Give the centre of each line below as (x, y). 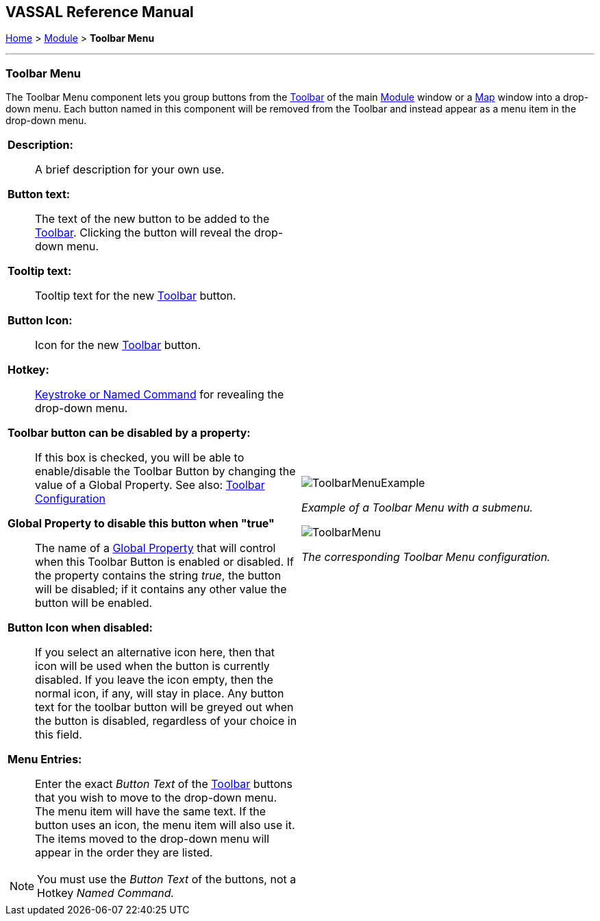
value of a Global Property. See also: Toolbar (150, 485)
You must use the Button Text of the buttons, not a (167, 880)
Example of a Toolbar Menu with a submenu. (417, 508)
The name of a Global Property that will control (155, 548)
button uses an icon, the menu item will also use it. (165, 825)
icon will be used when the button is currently (152, 666)
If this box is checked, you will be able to (140, 458)
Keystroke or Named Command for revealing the (160, 395)
